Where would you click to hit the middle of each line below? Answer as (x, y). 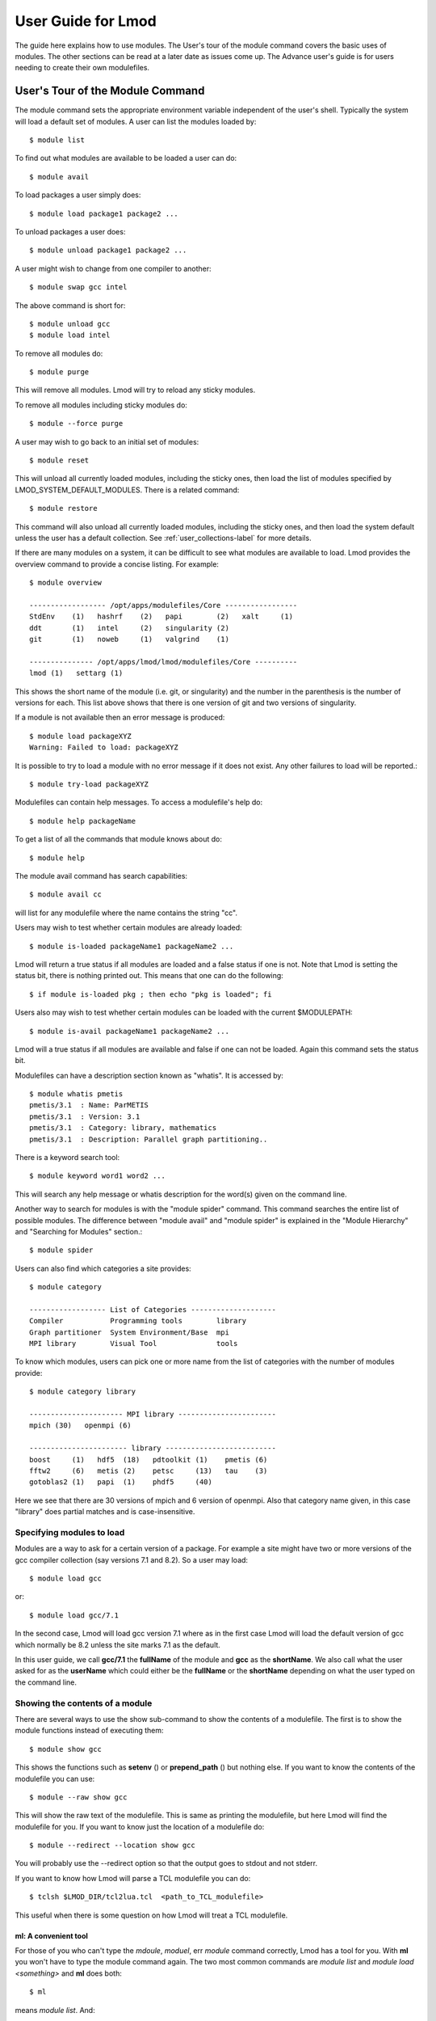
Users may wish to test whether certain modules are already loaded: (128, 928)
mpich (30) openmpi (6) (81, 1426)
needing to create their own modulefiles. (82, 68)
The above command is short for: (70, 305)
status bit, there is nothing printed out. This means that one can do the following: (149, 976)
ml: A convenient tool (52, 1935)
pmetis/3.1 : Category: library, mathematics (123, 1128)
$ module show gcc (66, 1749)
